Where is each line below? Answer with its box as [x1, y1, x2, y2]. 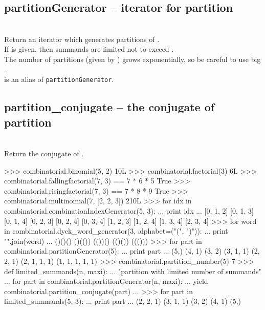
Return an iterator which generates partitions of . [4, 33, 160, 44]
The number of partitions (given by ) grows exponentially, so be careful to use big [4, 53, 261, 64]
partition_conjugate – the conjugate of [4, 99, 215, 115]
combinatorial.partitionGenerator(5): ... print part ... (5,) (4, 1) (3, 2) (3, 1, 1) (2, [4, 245, 260, 256]
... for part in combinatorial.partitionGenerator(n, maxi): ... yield [4, 276, 208, 286]
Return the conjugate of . [4, 148, 84, 159]
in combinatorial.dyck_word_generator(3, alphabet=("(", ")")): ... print [4, 225, 228, 236]
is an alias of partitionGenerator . [4, 74, 114, 85]
